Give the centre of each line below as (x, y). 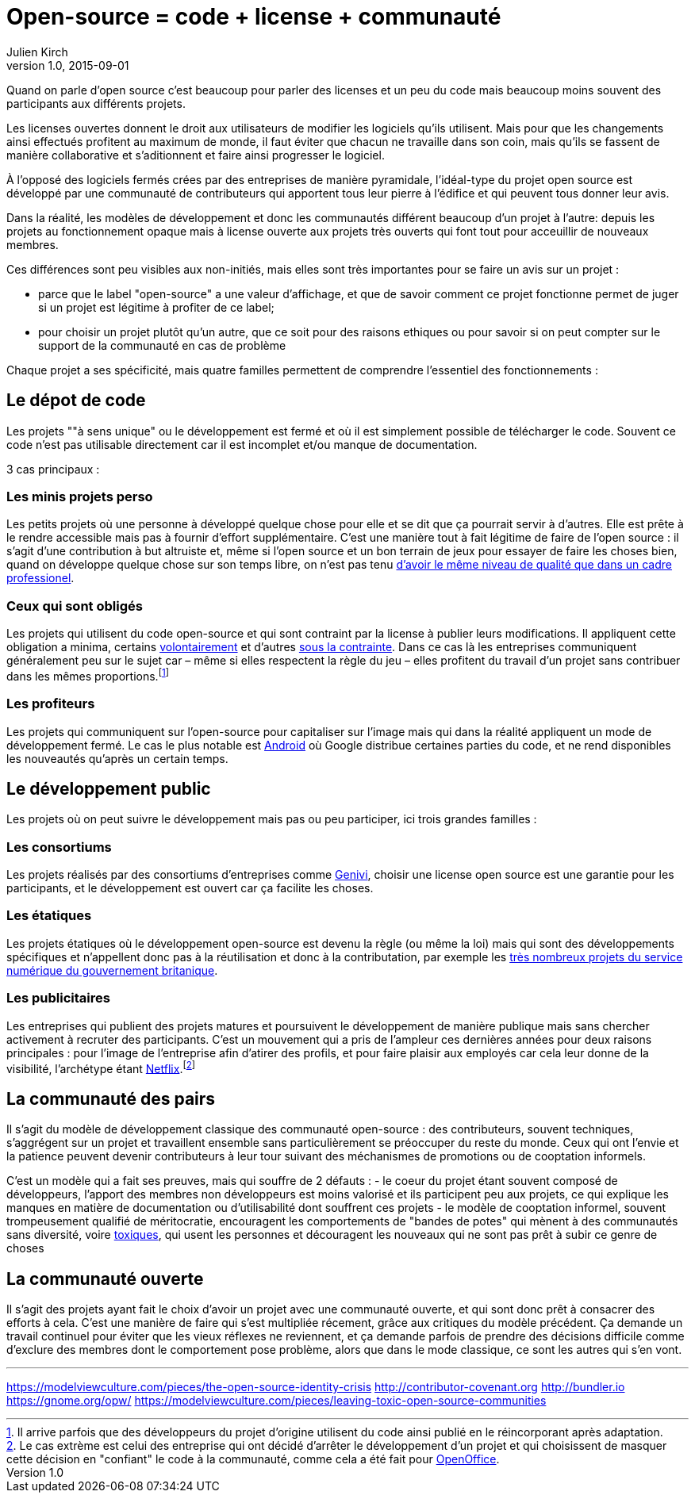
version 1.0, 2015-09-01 (68, 65)
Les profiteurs (51, 704)
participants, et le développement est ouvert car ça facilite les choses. (190, 888)
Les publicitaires (58, 998)
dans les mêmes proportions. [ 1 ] (88, 675)
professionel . (40, 578)
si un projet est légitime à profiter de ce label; (156, 307)
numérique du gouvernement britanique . (112, 970)
